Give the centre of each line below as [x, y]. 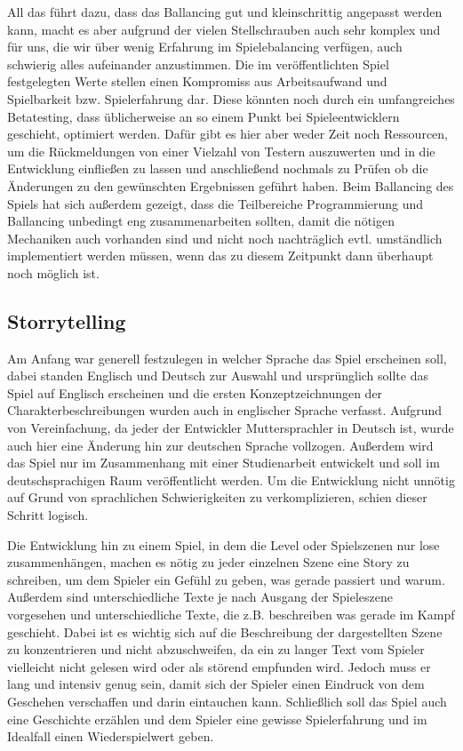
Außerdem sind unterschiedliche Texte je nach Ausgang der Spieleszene [200, 597]
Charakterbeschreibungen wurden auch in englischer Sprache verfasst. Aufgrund [225, 410]
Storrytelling [67, 320]
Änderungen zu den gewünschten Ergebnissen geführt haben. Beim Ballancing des [231, 185]
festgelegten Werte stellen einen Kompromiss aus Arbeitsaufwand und [197, 81]
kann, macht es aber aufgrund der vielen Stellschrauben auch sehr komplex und [224, 29]
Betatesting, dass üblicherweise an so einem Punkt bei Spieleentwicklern [204, 116]
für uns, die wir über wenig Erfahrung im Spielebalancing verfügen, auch [205, 47]
